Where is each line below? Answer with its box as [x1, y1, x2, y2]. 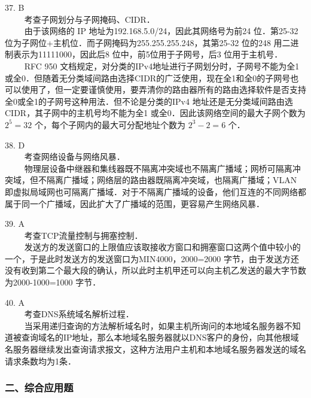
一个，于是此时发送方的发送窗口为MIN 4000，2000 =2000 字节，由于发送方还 [5, 252, 299, 265]
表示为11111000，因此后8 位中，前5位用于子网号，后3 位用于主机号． [13, 48, 283, 60]
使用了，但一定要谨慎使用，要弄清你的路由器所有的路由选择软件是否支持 [21, 83, 306, 96]
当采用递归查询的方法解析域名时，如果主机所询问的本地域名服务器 [24, 319, 284, 332]
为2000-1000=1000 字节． [5, 276, 101, 288]
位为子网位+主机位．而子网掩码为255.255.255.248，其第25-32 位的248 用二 [5, 36, 291, 48]
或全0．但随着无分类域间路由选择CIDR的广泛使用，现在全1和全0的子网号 [5, 71, 291, 84]
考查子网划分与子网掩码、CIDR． [24, 13, 155, 25]
